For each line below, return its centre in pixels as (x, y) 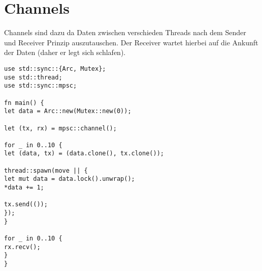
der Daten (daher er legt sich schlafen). (65, 52)
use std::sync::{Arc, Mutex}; (55, 69)
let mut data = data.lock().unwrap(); (70, 179)
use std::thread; (33, 77)
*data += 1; (24, 188)
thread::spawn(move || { (46, 170)
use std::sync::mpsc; (41, 86)
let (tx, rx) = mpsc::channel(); (60, 128)
